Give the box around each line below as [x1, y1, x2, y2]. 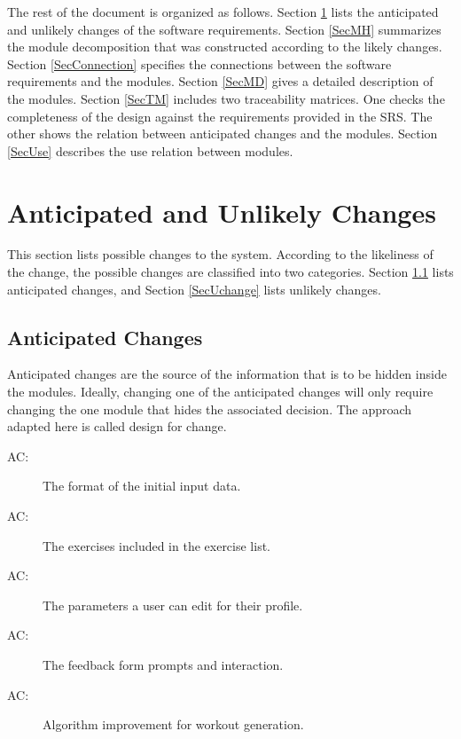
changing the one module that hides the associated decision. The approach [7, 399, 412, 418]
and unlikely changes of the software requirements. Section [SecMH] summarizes [7, 20, 441, 38]
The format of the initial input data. [43, 476, 241, 495]
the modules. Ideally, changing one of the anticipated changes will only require [7, 382, 434, 401]
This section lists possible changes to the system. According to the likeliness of [7, 245, 434, 263]
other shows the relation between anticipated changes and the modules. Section [7, 124, 438, 143]
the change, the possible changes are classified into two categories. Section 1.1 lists [7, 263, 454, 281]
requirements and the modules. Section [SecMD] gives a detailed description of [7, 72, 434, 90]
